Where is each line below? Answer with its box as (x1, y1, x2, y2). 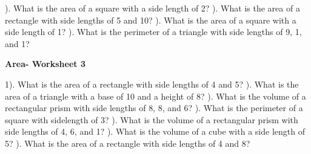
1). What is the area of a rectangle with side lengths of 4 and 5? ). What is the (5, 77, 299, 90)
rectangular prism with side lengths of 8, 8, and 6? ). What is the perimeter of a (5, 101, 303, 114)
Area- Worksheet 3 (5, 57, 85, 70)
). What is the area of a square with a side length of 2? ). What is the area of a (5, 2, 300, 14)
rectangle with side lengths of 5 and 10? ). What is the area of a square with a (5, 13, 296, 26)
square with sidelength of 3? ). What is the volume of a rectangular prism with (5, 113, 298, 126)
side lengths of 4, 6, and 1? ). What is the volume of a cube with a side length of (5, 125, 305, 138)
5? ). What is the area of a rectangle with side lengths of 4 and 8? (5, 136, 250, 149)
